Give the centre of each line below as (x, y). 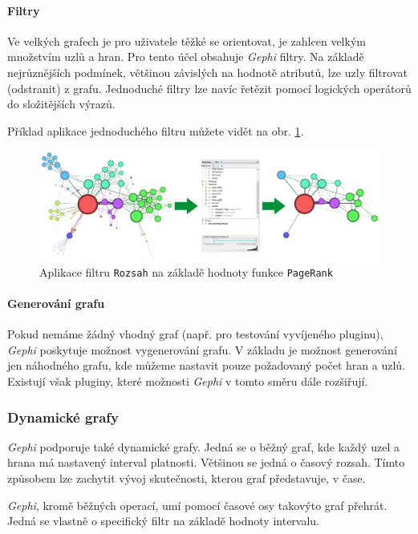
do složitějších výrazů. (61, 104)
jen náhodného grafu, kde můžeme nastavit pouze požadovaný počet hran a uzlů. (207, 365)
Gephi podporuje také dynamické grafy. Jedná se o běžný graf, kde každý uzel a (203, 446)
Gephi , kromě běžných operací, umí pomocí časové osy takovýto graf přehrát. (197, 505)
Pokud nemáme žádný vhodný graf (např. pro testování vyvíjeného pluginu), (195, 334)
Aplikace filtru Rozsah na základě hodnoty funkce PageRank (186, 271)
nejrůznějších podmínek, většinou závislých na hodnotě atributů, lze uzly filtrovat (207, 72)
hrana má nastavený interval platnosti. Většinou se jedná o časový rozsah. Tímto (206, 462)
